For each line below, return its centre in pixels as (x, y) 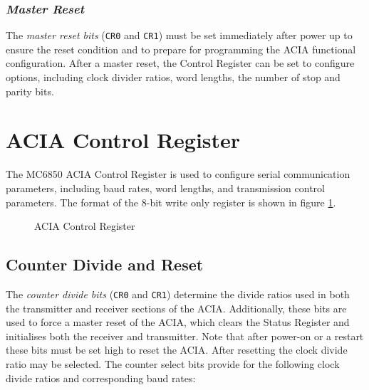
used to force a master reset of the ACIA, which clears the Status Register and (178, 322)
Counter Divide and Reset (105, 264)
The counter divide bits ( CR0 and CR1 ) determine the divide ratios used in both (178, 294)
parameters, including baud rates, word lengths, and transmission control (165, 188)
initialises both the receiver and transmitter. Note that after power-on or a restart (185, 336)
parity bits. (30, 91)
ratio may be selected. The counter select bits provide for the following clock (173, 363)
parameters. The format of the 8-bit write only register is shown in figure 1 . (171, 202)
